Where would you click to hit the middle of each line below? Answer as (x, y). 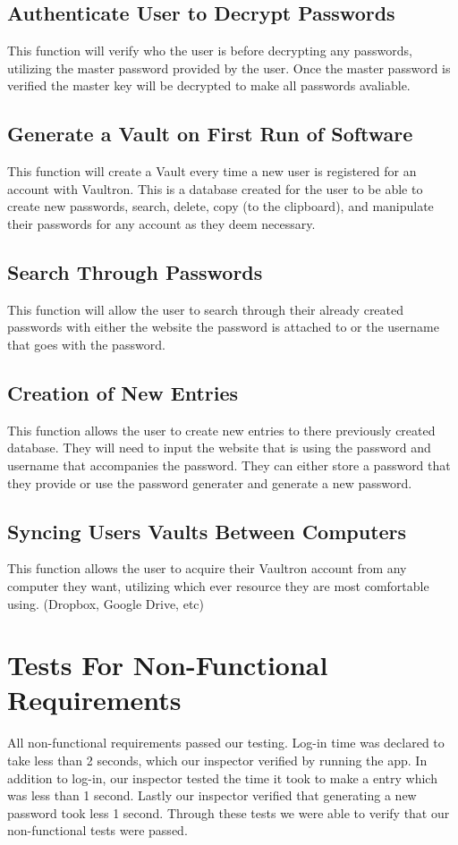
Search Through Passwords (135, 271)
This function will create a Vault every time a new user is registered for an (212, 171)
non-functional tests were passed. (98, 830)
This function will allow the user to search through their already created (206, 309)
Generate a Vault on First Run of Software (210, 134)
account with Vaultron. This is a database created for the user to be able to (215, 188)
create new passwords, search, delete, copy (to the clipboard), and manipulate (221, 206)
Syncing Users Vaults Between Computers (207, 531)
